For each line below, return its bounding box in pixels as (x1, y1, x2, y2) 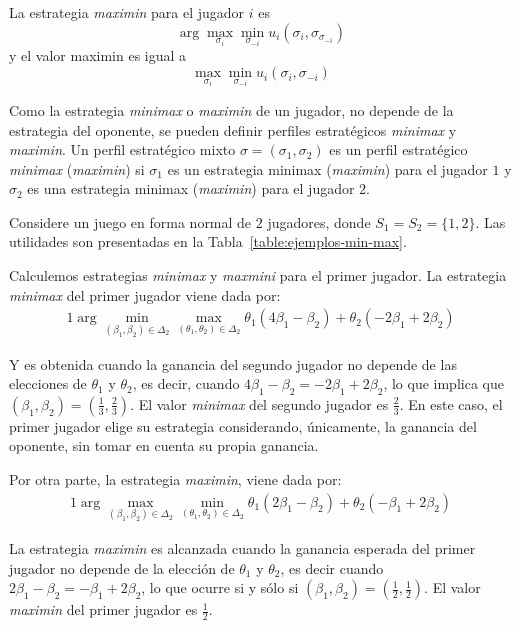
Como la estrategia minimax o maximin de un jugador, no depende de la (9, 99, 454, 120)
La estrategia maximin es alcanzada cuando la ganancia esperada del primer (9, 537, 476, 558)
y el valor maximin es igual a (9, 45, 187, 66)
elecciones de (9, 373, 87, 394)
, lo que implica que (383, 373, 504, 394)
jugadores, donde (267, 211, 371, 232)
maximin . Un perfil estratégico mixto (9, 139, 236, 160)
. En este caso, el (399, 393, 503, 414)
